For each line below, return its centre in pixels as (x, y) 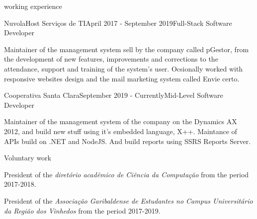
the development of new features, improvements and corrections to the (111, 59)
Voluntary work (28, 158)
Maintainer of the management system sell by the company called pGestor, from (127, 49)
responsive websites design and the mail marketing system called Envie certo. (122, 78)
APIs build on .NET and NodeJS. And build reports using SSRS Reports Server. (128, 141)
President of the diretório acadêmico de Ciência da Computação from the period (127, 174)
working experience (33, 6)
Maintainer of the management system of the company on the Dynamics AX (121, 121)
